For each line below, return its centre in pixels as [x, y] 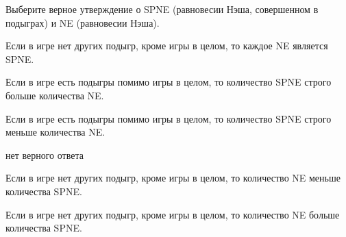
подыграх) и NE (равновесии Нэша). [83, 22]
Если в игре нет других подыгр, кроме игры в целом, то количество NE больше [173, 214]
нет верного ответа [45, 154]
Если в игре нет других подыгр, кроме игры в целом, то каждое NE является [167, 46]
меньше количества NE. [55, 132]
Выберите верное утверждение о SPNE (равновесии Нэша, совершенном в [162, 9]
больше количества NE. [55, 95]
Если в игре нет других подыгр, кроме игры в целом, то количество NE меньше [173, 178]
